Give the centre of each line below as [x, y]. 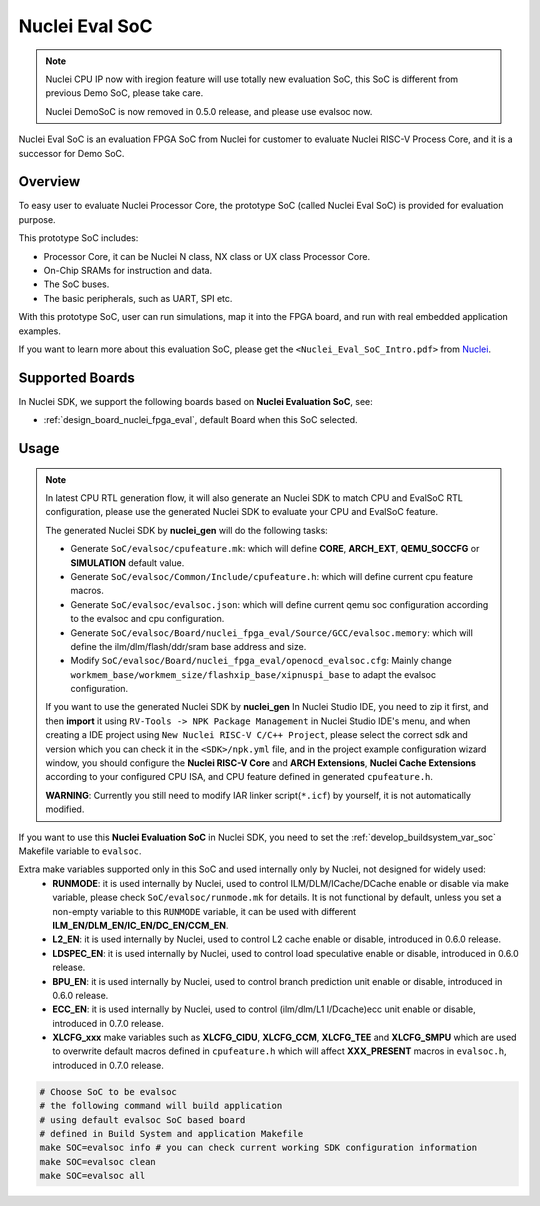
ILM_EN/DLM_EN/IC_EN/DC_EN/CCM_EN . [140, 925]
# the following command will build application [161, 1106]
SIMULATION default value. [127, 562]
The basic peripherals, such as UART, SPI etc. [138, 298]
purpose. [37, 219]
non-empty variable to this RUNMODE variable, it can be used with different [204, 911]
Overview [49, 181]
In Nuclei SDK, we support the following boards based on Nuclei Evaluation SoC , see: [196, 401]
